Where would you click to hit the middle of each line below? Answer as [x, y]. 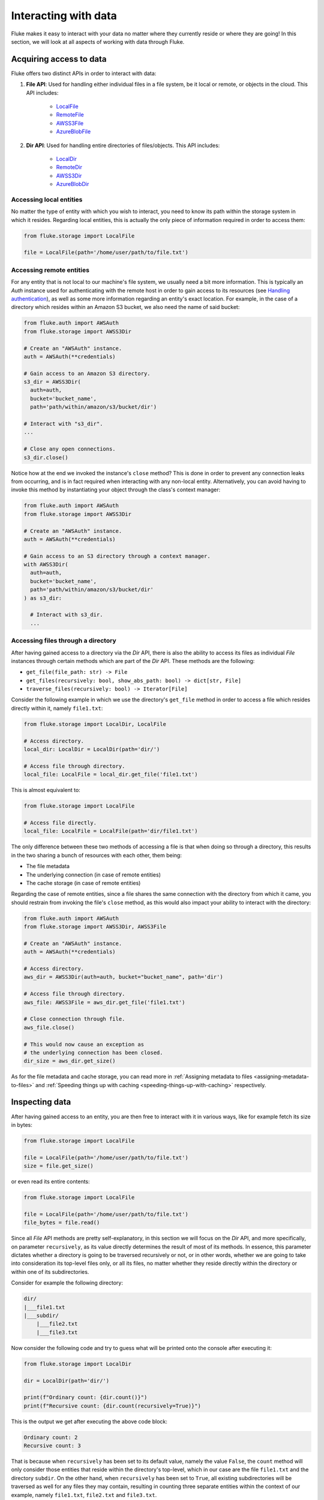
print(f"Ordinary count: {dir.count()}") [85, 1397]
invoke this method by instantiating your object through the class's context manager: [116, 490]
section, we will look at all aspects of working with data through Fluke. [98, 41]
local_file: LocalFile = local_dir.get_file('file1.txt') [111, 775]
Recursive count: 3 [52, 1446]
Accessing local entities [47, 199]
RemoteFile [70, 115]
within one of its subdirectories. [50, 1271]
